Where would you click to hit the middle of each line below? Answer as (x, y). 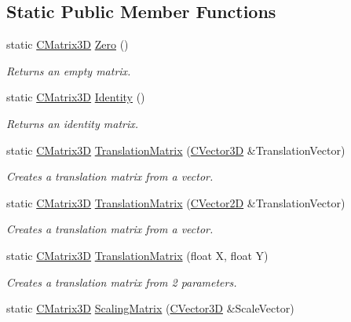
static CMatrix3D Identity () (76, 97)
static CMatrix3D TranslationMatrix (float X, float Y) (137, 255)
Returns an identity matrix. (73, 123)
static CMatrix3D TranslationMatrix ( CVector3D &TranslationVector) (176, 150)
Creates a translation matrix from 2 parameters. (122, 282)
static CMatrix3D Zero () (68, 44)
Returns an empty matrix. (69, 70)
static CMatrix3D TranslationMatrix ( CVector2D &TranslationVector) (176, 202)
